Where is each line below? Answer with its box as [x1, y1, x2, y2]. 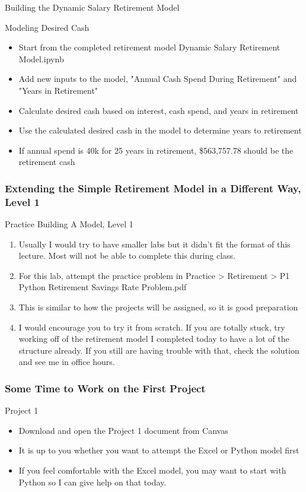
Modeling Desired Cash [5, 21, 90, 33]
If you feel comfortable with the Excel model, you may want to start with [18, 464, 286, 477]
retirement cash [18, 155, 75, 168]
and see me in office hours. [18, 355, 115, 368]
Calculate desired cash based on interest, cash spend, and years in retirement [18, 104, 299, 116]
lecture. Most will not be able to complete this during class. [18, 249, 235, 262]
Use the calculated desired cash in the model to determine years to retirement [18, 124, 302, 137]
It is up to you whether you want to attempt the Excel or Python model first [18, 444, 299, 456]
